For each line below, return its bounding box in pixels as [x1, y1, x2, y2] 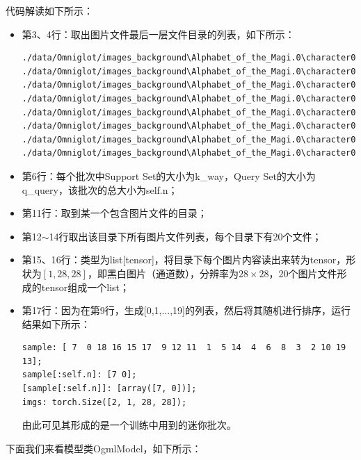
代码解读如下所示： [6, 3, 93, 17]
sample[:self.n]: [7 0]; [22, 370, 137, 380]
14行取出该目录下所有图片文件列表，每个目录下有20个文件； [49, 229, 322, 243]
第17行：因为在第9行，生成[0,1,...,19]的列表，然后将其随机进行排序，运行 [22, 303, 351, 318]
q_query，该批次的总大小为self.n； [22, 182, 178, 197]
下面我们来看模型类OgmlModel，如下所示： [6, 441, 202, 455]
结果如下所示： [22, 316, 90, 331]
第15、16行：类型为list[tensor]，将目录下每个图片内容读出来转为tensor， [22, 252, 346, 267]
